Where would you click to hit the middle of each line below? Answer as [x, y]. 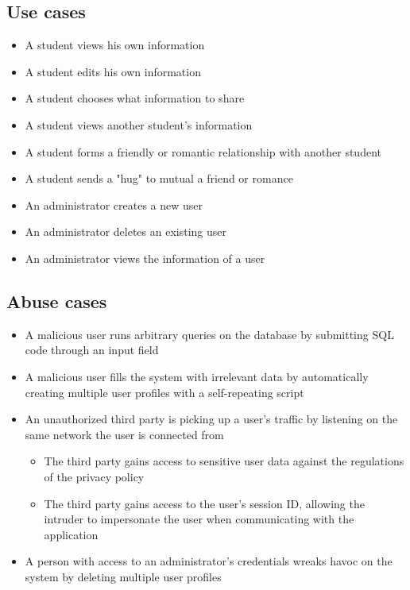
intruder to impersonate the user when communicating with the [199, 519]
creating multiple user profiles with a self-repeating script [164, 392]
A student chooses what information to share [135, 98]
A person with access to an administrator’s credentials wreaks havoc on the [209, 561]
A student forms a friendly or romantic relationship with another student [203, 151]
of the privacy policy [94, 476]
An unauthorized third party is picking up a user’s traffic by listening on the [211, 419]
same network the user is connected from [124, 434]
